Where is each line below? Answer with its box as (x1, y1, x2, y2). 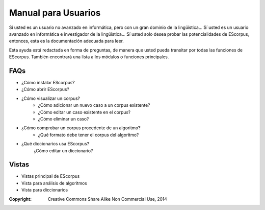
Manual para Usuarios (9, 7, 101, 18)
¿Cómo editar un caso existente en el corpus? (38, 109, 131, 115)
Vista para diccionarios (21, 187, 68, 193)
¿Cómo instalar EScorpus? (21, 80, 75, 86)
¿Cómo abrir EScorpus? (21, 86, 70, 93)
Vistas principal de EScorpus (21, 173, 80, 179)
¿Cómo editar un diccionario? (33, 147, 93, 154)
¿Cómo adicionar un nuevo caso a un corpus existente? (38, 102, 151, 108)
